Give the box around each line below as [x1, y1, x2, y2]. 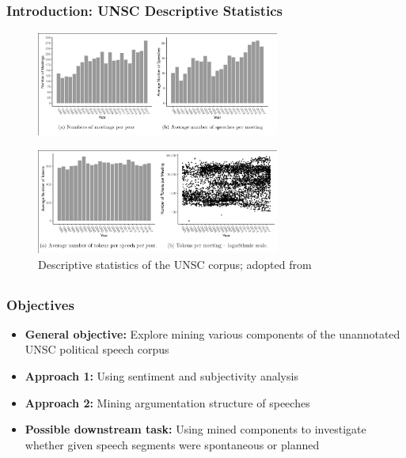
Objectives [6, 294, 74, 314]
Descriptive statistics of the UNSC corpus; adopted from [38, 255, 312, 272]
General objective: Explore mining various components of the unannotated [25, 325, 400, 342]
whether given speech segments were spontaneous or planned [25, 436, 320, 452]
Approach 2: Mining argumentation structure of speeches [25, 394, 310, 411]
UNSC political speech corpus [25, 341, 169, 358]
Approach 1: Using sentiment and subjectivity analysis [25, 368, 298, 384]
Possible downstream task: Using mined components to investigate [25, 421, 366, 437]
